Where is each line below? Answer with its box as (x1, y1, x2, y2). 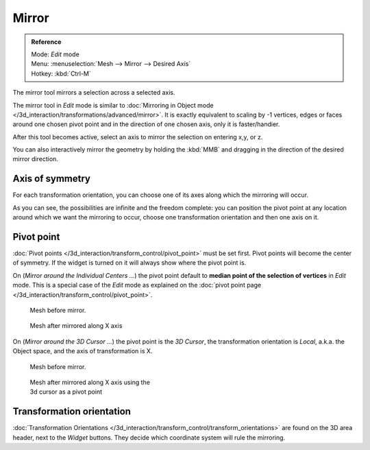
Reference (31, 38, 62, 46)
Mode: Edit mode (31, 50, 80, 58)
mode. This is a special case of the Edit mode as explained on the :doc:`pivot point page (12, 281, 262, 289)
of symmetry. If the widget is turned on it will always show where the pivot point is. (12, 259, 247, 267)
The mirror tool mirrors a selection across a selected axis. (12, 88, 175, 97)
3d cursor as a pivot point (29, 388, 103, 396)
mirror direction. (12, 155, 58, 163)
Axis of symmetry (12, 173, 90, 185)
